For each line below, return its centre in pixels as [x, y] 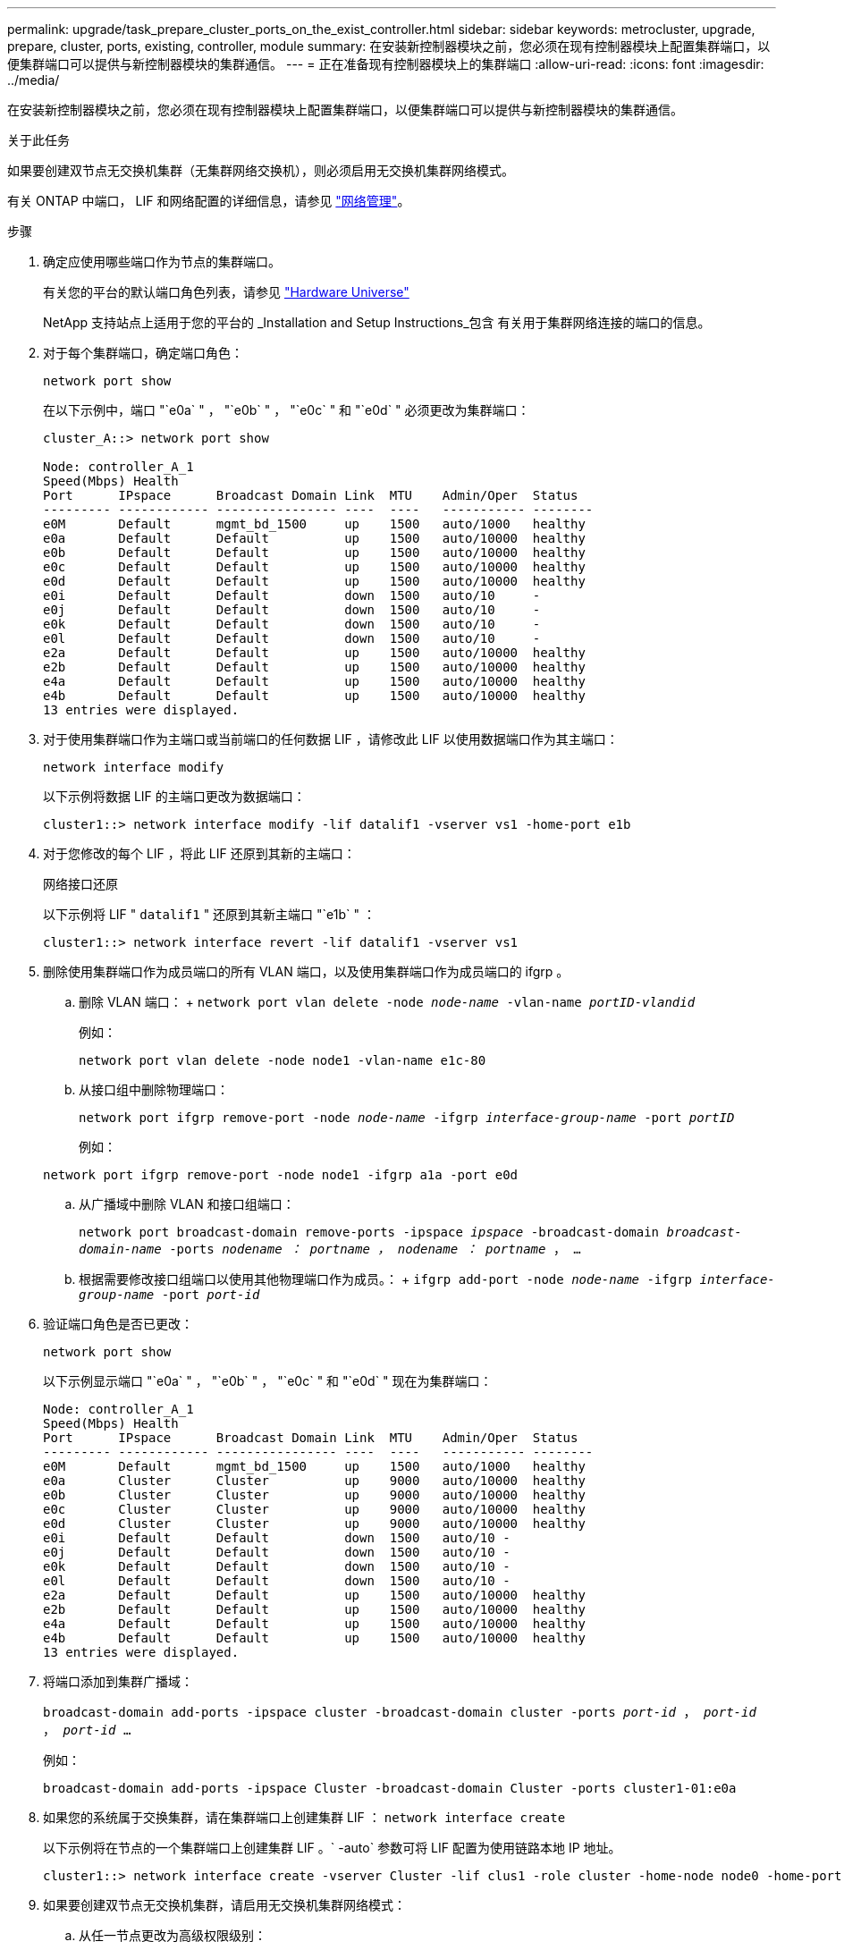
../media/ [34, 80]
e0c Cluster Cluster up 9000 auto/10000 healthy [314, 1509]
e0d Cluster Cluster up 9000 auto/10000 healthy [314, 1524]
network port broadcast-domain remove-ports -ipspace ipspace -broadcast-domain [369, 1232]
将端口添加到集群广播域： [118, 1681]
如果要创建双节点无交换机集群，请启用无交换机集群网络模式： [224, 1905]
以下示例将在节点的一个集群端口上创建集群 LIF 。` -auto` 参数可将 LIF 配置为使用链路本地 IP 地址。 [332, 1848]
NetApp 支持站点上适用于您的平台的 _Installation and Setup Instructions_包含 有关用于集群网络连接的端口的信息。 [377, 322]
